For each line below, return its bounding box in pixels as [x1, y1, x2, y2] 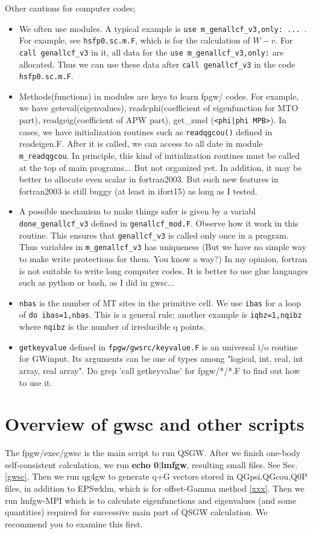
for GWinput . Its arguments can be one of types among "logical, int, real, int [19, 352, 304, 365]
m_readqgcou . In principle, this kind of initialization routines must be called [19, 149, 300, 161]
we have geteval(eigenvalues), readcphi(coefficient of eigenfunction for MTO [19, 101, 299, 114]
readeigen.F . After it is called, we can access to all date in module [19, 137, 263, 150]
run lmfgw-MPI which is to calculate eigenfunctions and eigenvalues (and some [5, 494, 297, 506]
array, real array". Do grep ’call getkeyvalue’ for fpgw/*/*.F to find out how [19, 364, 300, 376]
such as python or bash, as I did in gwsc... [19, 276, 175, 289]
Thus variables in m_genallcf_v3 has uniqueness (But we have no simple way [19, 240, 306, 253]
